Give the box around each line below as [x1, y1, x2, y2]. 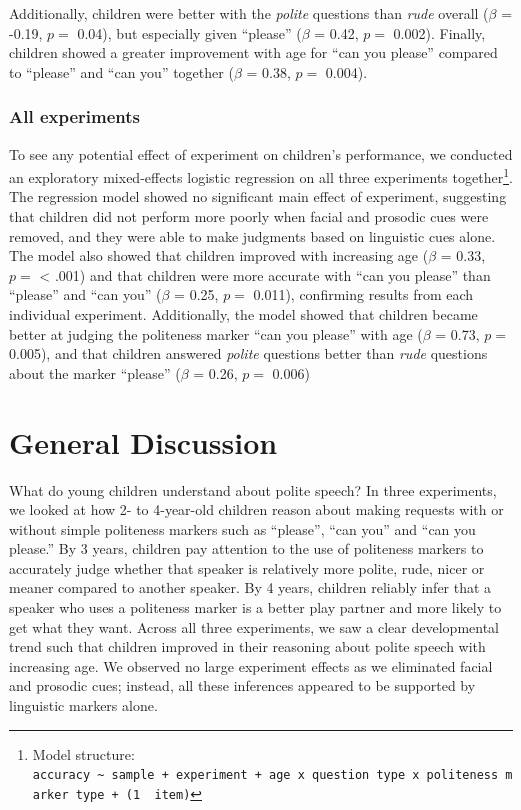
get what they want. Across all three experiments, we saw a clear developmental [9, 616, 499, 637]
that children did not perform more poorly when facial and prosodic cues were [9, 206, 489, 227]
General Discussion [9, 421, 278, 462]
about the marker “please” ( [9, 362, 181, 383]
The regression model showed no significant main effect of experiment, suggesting [9, 186, 507, 207]
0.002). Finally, [393, 22, 486, 43]
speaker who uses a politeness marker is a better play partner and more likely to [9, 597, 502, 618]
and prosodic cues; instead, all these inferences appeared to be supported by [9, 675, 476, 696]
